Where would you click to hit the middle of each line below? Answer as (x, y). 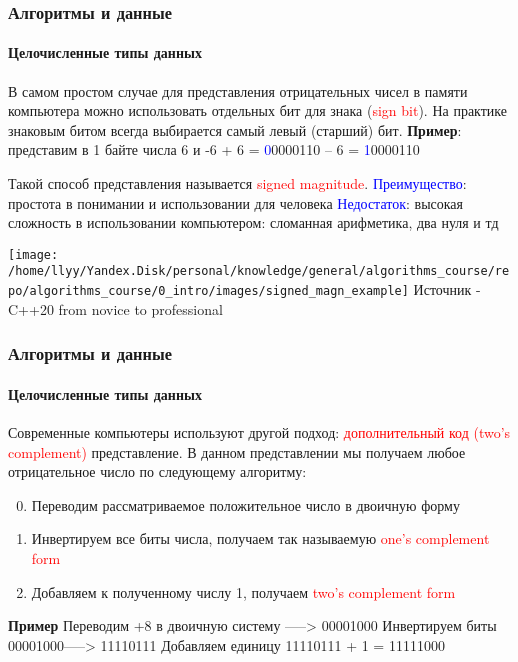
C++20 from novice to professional (115, 308)
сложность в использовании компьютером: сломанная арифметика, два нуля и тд (253, 222)
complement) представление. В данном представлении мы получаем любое (237, 451)
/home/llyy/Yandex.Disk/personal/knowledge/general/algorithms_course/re (259, 271)
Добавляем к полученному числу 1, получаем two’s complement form (243, 591)
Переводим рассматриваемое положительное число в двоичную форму (245, 504)
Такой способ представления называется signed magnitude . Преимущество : (237, 183)
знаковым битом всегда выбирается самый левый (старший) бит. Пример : (235, 129)
